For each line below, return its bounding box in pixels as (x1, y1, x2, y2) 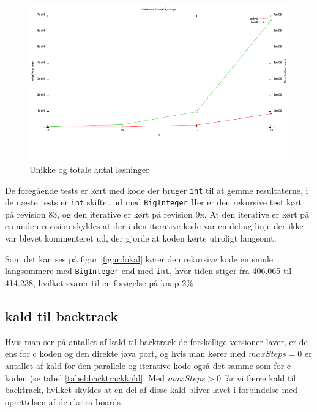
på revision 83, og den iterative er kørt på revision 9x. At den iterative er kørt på (5, 207, 310, 220)
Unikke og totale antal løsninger (29, 162, 149, 175)
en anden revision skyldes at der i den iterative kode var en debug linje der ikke (5, 219, 304, 232)
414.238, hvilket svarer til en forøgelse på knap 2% (5, 276, 193, 289)
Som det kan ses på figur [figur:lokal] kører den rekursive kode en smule (5, 252, 274, 265)
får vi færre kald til (223, 371, 296, 384)
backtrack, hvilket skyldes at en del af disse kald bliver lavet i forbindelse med (5, 383, 298, 396)
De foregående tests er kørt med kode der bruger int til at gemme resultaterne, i (5, 183, 308, 196)
